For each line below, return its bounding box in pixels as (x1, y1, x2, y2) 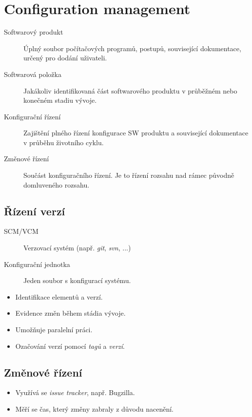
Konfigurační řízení (4, 111, 61, 121)
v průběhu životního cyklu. (23, 137, 104, 147)
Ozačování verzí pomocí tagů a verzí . (15, 341, 125, 351)
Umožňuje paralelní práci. (15, 324, 93, 335)
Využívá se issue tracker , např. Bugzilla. (15, 387, 135, 398)
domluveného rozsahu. (23, 179, 90, 190)
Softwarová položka (4, 69, 61, 79)
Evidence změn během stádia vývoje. (15, 308, 126, 318)
